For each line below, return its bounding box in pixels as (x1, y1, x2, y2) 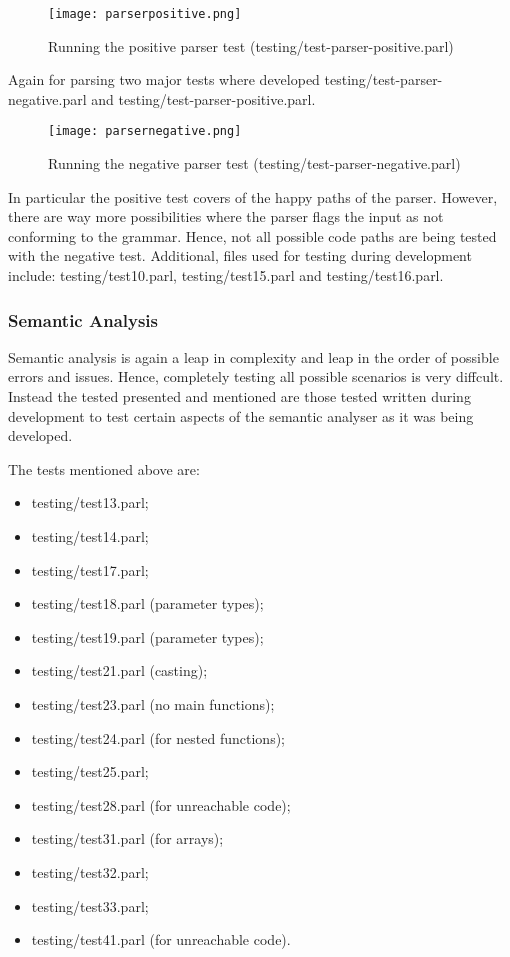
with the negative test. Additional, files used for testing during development (8, 245, 472, 266)
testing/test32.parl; (31, 861, 149, 882)
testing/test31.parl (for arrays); (31, 828, 224, 849)
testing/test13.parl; (31, 492, 149, 513)
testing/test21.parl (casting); (31, 660, 208, 681)
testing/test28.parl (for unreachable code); (31, 794, 291, 815)
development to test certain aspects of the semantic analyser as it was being (8, 405, 474, 426)
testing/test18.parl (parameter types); (31, 593, 264, 614)
